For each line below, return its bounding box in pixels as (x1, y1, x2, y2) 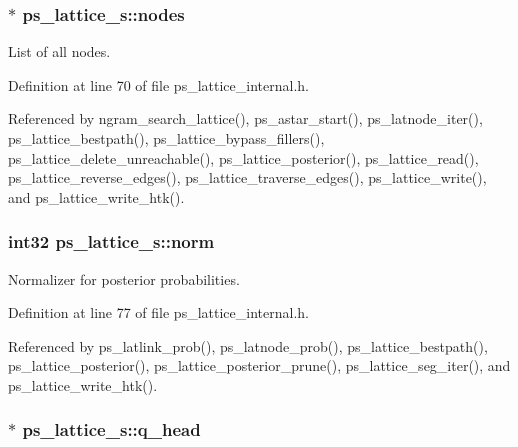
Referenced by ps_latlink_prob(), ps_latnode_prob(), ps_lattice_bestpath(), (8, 335, 488, 356)
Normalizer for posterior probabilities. (8, 268, 240, 289)
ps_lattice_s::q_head (22, 417, 201, 442)
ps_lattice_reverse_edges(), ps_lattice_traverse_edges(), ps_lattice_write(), (8, 167, 487, 188)
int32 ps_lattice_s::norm (8, 229, 215, 254)
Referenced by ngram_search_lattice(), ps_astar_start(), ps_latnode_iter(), (8, 108, 483, 129)
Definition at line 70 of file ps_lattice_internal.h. (8, 74, 309, 95)
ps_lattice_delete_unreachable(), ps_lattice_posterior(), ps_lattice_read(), (8, 147, 479, 168)
